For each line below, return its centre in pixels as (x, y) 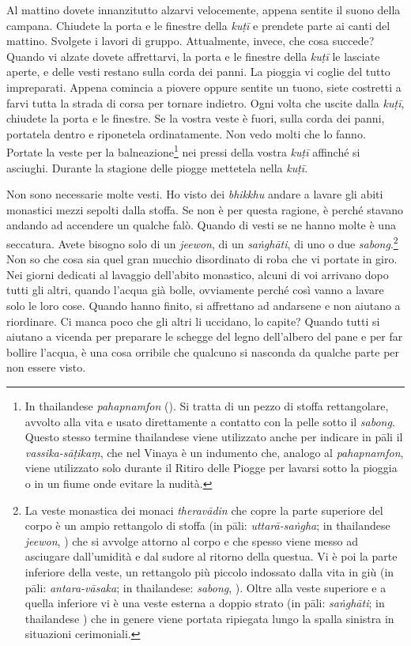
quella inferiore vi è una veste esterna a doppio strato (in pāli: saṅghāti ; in (205, 603)
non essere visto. (46, 367)
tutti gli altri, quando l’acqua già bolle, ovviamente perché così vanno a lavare (195, 290)
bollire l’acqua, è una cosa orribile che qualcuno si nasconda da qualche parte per (203, 351)
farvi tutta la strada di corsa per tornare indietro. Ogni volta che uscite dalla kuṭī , (205, 102)
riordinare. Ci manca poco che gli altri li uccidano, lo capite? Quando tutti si (193, 321)
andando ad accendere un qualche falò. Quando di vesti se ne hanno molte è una (201, 225)
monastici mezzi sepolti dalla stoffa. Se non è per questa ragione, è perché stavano (205, 209)
